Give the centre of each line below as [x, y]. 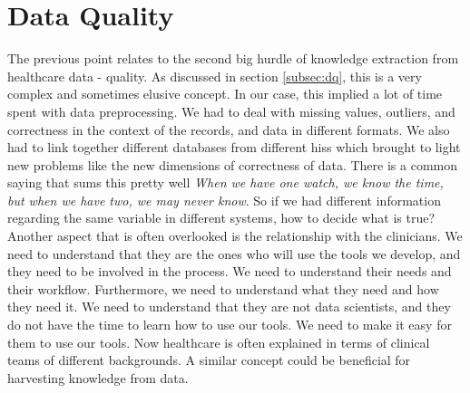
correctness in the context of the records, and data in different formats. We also [229, 129]
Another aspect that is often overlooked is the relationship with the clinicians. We [235, 236]
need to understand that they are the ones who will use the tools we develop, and [234, 253]
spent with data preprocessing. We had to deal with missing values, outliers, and [231, 111]
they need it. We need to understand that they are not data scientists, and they [229, 307]
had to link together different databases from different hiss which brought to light [234, 147]
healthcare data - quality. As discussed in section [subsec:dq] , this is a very [215, 76]
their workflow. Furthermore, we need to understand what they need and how [223, 288]
